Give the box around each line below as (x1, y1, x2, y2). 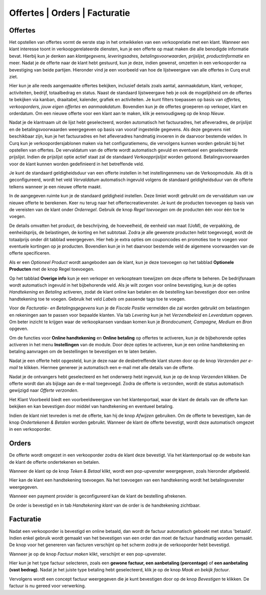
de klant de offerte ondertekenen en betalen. (9, 459, 100, 465)
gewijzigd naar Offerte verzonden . (9, 387, 79, 393)
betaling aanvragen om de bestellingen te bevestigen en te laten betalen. (9, 348, 157, 355)
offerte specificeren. (9, 250, 51, 256)
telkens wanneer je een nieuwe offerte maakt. (9, 184, 102, 189)
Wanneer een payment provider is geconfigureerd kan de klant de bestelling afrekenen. (9, 493, 187, 499)
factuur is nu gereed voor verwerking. (9, 583, 86, 589)
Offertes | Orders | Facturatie (9, 7, 131, 18)
